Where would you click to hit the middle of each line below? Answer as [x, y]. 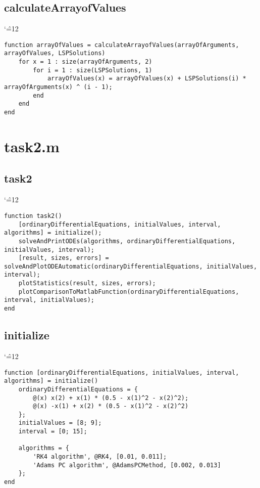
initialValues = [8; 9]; [60, 423]
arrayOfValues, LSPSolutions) [55, 53]
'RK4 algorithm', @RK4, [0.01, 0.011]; [100, 457]
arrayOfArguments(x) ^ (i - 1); [58, 87]
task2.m [32, 146]
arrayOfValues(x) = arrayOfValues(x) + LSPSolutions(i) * [147, 79]
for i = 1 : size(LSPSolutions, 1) [93, 70]
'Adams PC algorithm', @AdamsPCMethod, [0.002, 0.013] [127, 465]
